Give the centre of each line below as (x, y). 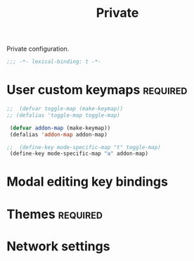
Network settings (58, 246)
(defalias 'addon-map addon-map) (59, 134)
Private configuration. (38, 49)
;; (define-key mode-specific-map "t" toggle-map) (84, 147)
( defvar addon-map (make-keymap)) (60, 128)
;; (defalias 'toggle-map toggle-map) (63, 115)
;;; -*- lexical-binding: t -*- (54, 62)
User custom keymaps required (97, 90)
